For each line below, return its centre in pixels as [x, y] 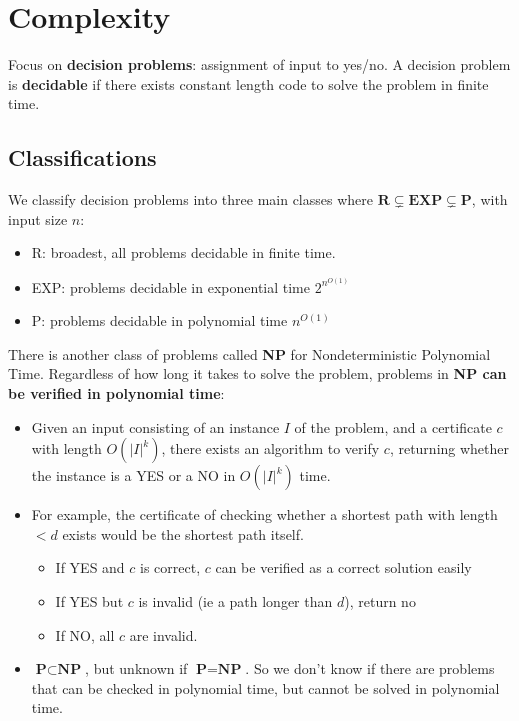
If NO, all [85, 634]
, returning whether [449, 448]
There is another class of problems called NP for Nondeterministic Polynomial [249, 353]
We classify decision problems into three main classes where [190, 199]
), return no [380, 601]
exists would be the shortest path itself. [183, 533]
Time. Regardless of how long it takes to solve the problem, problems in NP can [257, 373]
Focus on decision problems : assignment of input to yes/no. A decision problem [259, 64]
